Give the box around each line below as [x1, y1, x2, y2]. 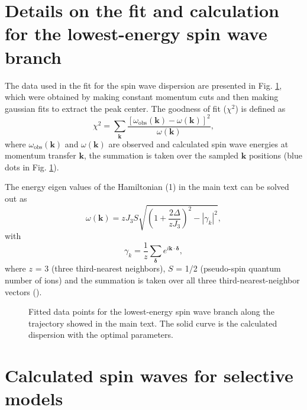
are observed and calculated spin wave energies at [108, 137, 289, 150]
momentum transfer [5, 149, 76, 162]
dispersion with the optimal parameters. [28, 328, 173, 341]
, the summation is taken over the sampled [83, 149, 239, 162]
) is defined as [235, 102, 286, 114]
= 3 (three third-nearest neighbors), [35, 262, 166, 275]
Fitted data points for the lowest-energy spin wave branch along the [28, 305, 274, 318]
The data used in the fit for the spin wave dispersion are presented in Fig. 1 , [5, 79, 282, 91]
